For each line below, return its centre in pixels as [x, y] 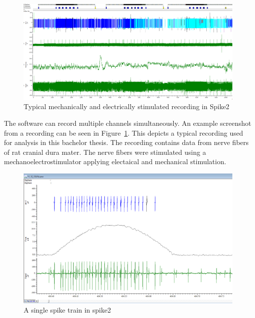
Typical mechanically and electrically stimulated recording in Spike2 [127, 106]
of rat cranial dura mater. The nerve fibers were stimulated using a [105, 152]
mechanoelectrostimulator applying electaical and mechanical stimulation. [115, 161]
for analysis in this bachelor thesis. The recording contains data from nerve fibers [127, 142]
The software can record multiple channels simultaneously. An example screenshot [128, 123]
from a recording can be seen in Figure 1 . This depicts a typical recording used [124, 132]
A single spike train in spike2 [67, 310]
